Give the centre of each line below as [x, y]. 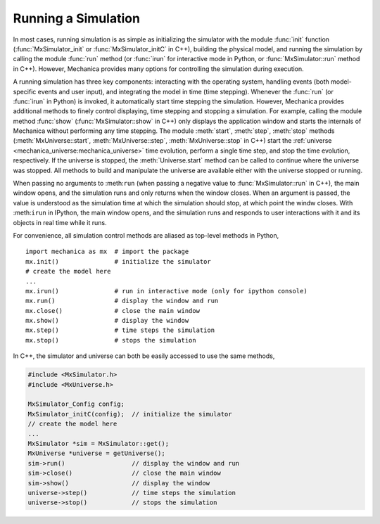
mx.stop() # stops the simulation [111, 340]
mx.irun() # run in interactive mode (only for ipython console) [166, 291]
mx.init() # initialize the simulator [118, 261]
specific [25, 91]
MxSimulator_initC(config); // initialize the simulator [130, 414]
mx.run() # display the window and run [122, 301]
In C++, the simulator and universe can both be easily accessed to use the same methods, [144, 356]
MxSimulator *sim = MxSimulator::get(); [98, 443]
